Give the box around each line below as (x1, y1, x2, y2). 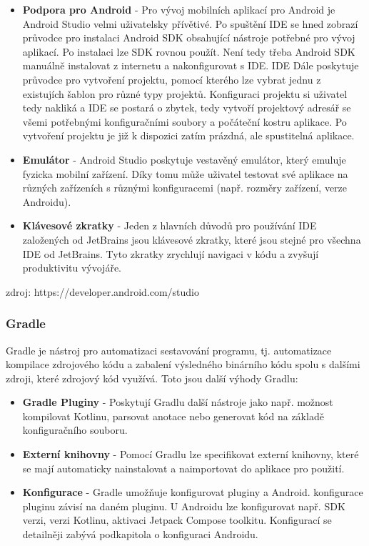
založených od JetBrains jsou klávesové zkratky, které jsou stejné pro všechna (22, 232, 361, 247)
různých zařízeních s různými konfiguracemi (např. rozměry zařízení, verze (22, 180, 348, 195)
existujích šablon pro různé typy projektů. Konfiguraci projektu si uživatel (22, 86, 348, 101)
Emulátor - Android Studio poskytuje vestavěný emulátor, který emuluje (22, 152, 346, 167)
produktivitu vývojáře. (22, 260, 121, 275)
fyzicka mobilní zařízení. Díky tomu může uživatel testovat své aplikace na (22, 166, 348, 181)
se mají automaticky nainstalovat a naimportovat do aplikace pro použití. (22, 460, 345, 475)
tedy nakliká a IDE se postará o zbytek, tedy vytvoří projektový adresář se (22, 100, 351, 115)
